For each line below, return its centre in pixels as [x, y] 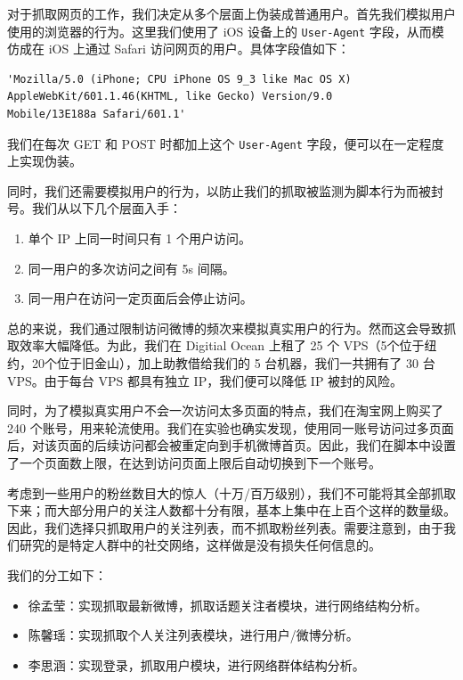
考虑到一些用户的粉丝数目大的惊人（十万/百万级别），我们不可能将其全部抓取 [231, 492]
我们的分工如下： [57, 574]
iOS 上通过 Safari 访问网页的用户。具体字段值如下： [199, 49]
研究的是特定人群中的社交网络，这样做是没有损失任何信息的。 [200, 545]
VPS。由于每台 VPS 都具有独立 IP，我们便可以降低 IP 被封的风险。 [205, 380]
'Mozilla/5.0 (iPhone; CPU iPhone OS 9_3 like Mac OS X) [179, 79]
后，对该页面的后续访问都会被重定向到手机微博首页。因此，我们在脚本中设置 [231, 445]
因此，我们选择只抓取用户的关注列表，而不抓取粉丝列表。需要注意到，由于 [225, 527]
